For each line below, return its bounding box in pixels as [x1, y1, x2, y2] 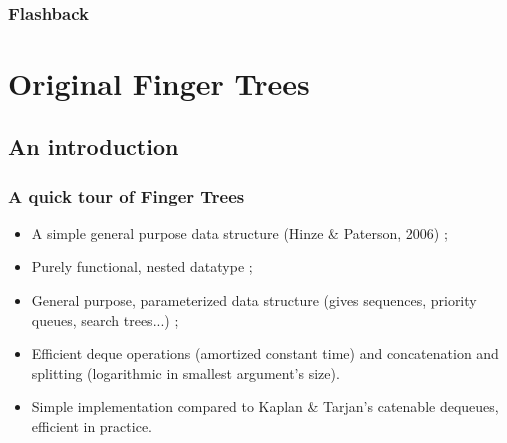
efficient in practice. [31, 415, 152, 436]
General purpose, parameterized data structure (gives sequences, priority [31, 290, 477, 310]
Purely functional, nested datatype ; [31, 256, 253, 277]
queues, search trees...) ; [31, 309, 179, 330]
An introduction [8, 131, 179, 162]
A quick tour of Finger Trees [8, 183, 245, 208]
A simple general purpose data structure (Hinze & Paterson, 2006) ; [31, 222, 448, 243]
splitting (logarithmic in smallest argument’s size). [31, 362, 340, 383]
